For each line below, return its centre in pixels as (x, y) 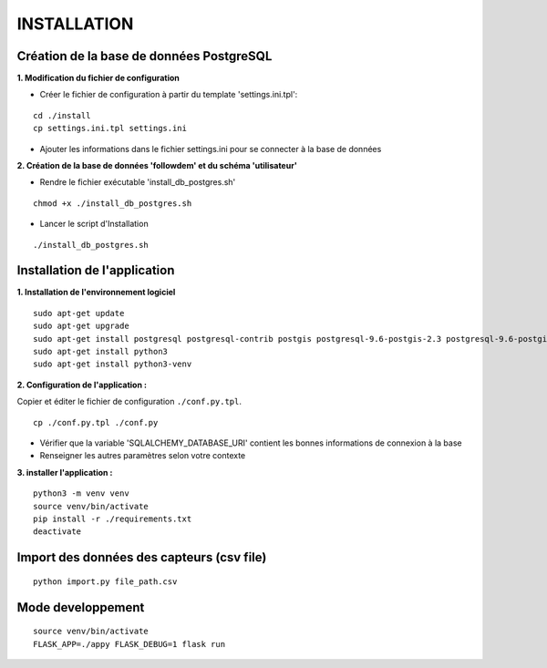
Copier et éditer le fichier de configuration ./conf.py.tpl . (129, 402)
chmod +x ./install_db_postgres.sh (113, 203)
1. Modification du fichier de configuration (98, 78)
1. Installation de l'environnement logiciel (96, 293)
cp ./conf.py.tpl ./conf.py (96, 422)
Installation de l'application (96, 270)
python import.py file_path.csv (105, 581)
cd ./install (62, 115)
